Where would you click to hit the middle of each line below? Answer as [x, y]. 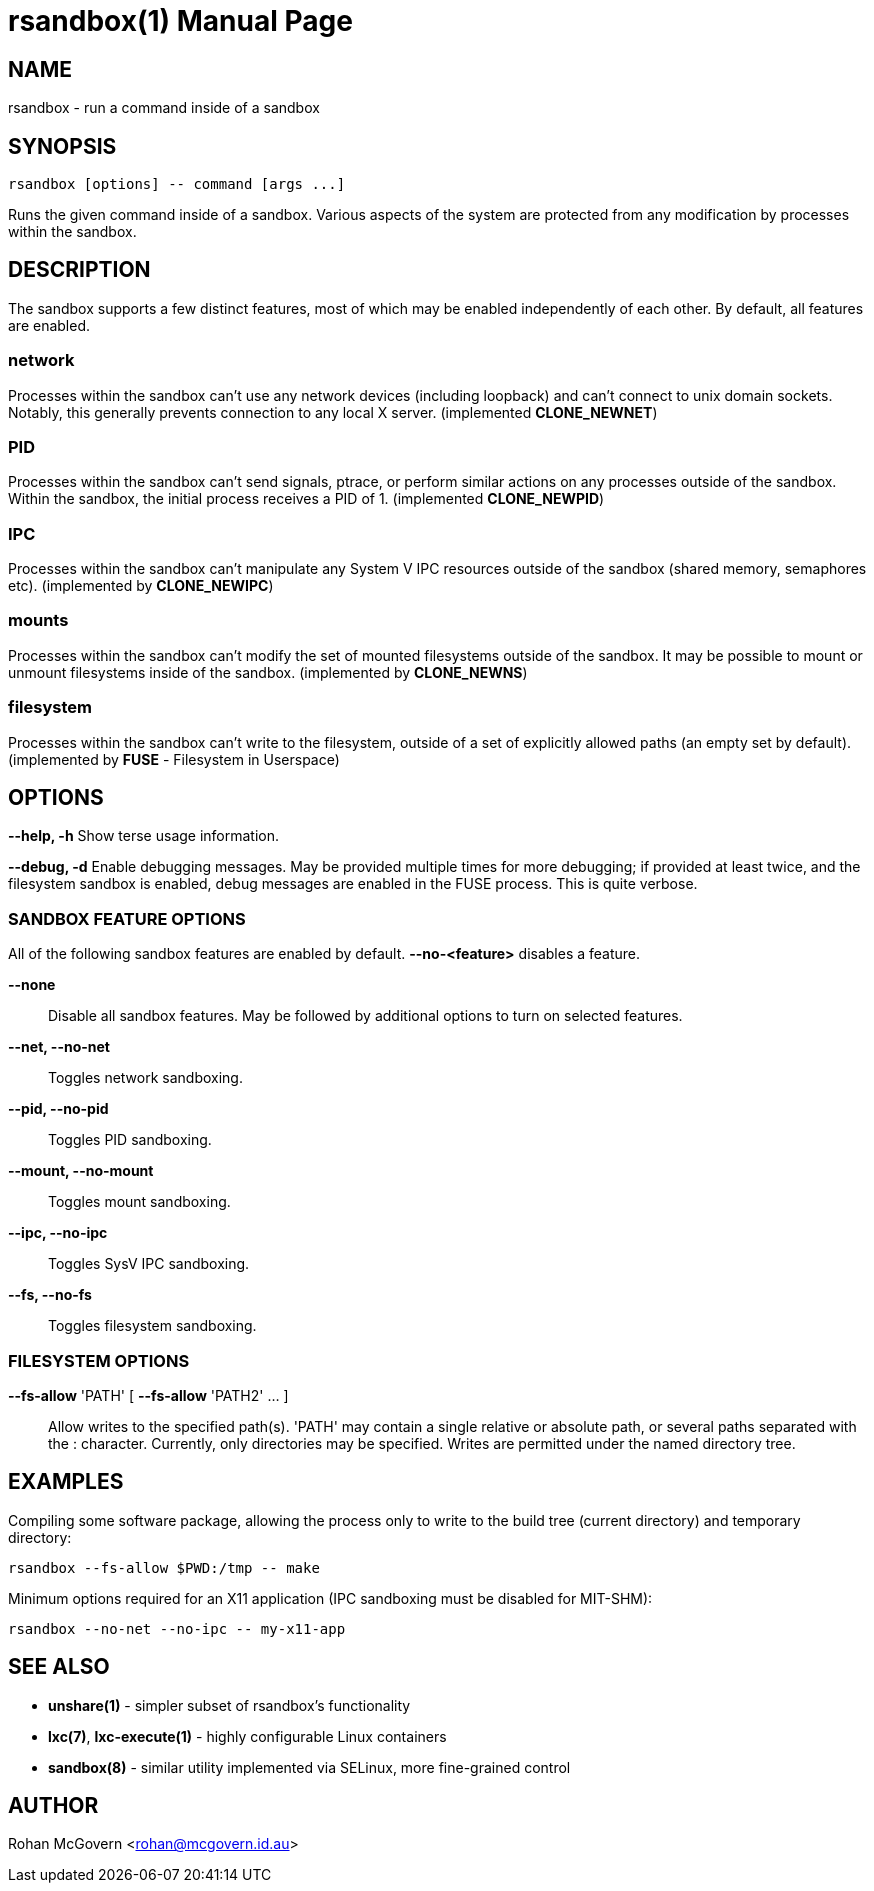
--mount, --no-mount [81, 1171]
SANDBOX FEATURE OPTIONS [127, 918]
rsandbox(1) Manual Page [180, 21]
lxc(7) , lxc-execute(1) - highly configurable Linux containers [247, 1736]
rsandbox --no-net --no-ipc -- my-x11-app [177, 1628]
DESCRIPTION [79, 270]
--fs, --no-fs [50, 1295]
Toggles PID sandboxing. [130, 1140]
